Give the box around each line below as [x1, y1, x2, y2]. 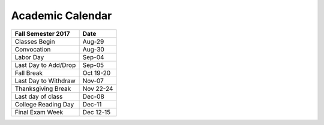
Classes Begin [14, 37, 55, 45]
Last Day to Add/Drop [14, 60, 76, 69]
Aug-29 [82, 37, 104, 45]
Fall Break [14, 69, 43, 77]
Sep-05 [82, 60, 104, 69]
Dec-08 [82, 92, 104, 100]
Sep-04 [82, 53, 104, 61]
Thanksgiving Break [14, 84, 71, 93]
